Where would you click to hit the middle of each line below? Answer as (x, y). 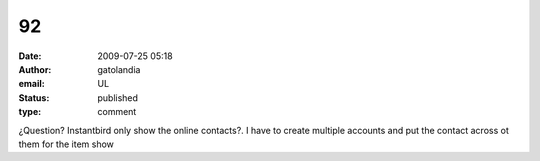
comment (117, 112)
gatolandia (119, 69)
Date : (30, 56)
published (118, 97)
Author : (35, 69)
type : (30, 112)
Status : (34, 97)
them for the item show (66, 144)
